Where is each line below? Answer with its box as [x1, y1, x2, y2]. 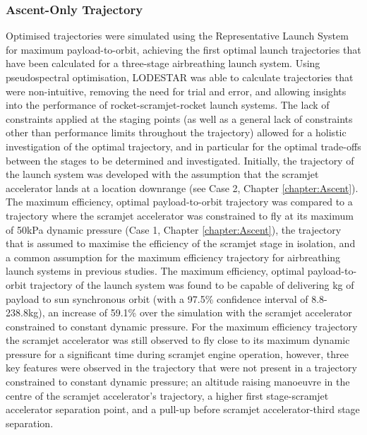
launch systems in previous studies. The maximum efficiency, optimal [6, 263, 305, 278]
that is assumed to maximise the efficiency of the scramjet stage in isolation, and [6, 236, 356, 251]
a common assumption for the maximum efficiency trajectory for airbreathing [6, 249, 341, 264]
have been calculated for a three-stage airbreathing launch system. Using [6, 56, 320, 71]
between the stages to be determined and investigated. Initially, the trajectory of [6, 153, 354, 167]
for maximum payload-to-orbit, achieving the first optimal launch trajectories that [6, 42, 361, 56]
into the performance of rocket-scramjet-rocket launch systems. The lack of [6, 97, 330, 112]
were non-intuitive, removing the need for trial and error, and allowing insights [6, 83, 347, 98]
